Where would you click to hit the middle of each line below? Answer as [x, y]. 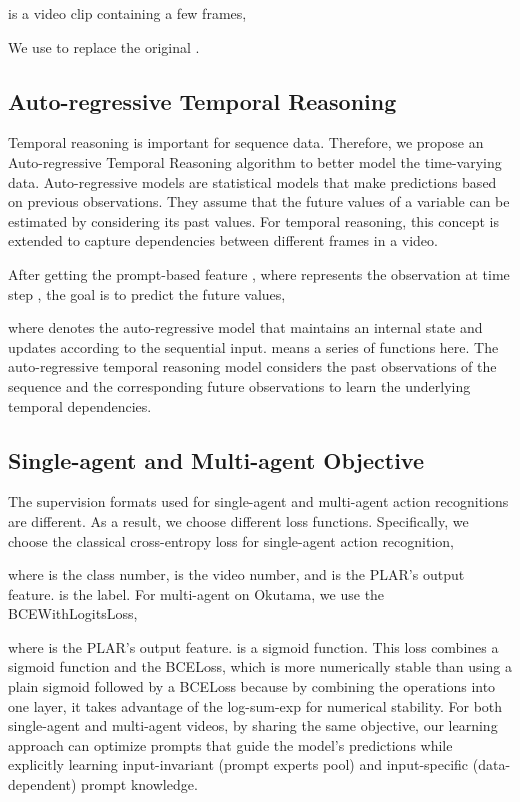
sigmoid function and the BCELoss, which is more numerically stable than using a [260, 666]
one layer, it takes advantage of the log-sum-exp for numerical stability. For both [255, 705]
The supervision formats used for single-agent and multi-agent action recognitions [258, 501]
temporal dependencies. [80, 405]
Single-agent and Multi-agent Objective [216, 459]
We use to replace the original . [104, 46]
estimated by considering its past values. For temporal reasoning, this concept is [253, 220]
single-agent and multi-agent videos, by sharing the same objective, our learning [253, 725]
